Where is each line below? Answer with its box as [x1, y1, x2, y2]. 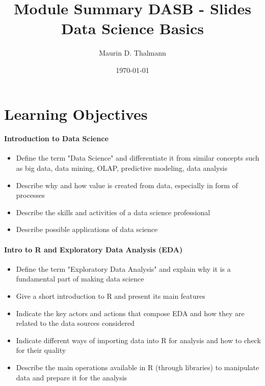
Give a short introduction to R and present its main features [16, 291, 205, 301]
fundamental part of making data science [16, 273, 144, 284]
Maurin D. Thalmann [99, 47, 166, 58]
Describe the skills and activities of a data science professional [16, 207, 210, 217]
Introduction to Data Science [4, 133, 109, 144]
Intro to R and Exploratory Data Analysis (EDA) [4, 244, 183, 254]
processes [16, 190, 45, 200]
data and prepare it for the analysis [16, 372, 127, 382]
